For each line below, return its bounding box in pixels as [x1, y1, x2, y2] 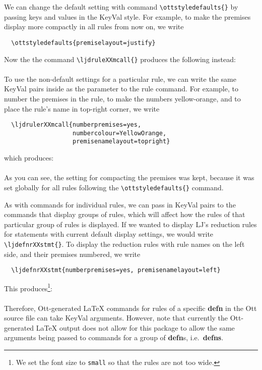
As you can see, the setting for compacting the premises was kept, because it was [4, 172, 254, 183]
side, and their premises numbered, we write [4, 248, 141, 259]
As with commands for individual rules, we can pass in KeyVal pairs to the [4, 199, 236, 209]
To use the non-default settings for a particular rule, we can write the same [4, 73, 236, 84]
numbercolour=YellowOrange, [73, 129, 167, 137]
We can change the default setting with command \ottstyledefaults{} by [4, 2, 238, 12]
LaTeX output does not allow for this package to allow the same [36, 322, 235, 333]
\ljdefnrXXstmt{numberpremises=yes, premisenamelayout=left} [11, 267, 221, 274]
